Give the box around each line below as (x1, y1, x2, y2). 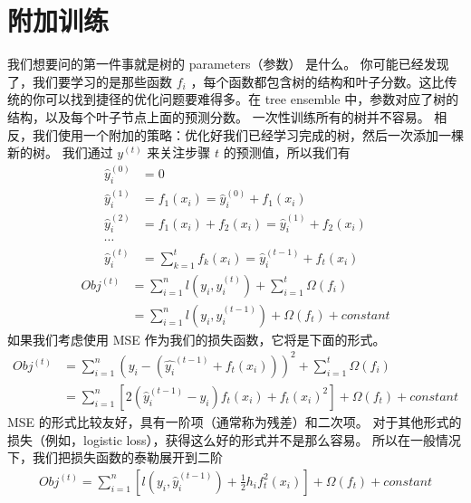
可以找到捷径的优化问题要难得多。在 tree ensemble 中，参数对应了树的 (44, 90, 459, 109)
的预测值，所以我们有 (223, 143, 351, 162)
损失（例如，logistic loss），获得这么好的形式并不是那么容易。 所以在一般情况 (7, 430, 462, 449)
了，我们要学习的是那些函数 (7, 71, 172, 90)
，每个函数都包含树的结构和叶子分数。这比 (190, 71, 445, 90)
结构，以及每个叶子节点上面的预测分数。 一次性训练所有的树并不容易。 (7, 107, 430, 126)
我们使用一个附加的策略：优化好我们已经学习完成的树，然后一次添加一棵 (32, 125, 464, 144)
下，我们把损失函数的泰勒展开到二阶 (7, 448, 223, 467)
